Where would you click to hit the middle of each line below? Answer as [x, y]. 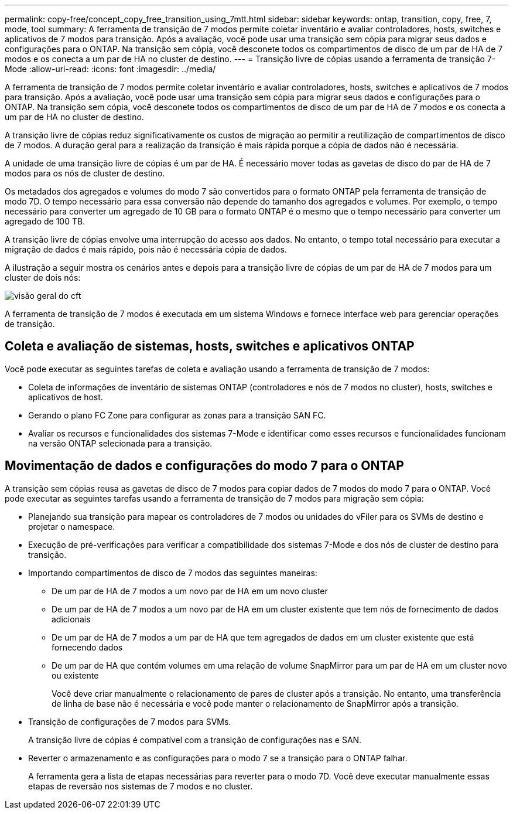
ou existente [75, 675]
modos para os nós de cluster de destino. [85, 173]
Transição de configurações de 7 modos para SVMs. [130, 721]
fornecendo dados [87, 647]
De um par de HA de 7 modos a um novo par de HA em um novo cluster [190, 591]
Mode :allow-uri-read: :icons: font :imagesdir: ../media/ [110, 69]
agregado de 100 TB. [45, 221]
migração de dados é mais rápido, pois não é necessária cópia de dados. [146, 249]
